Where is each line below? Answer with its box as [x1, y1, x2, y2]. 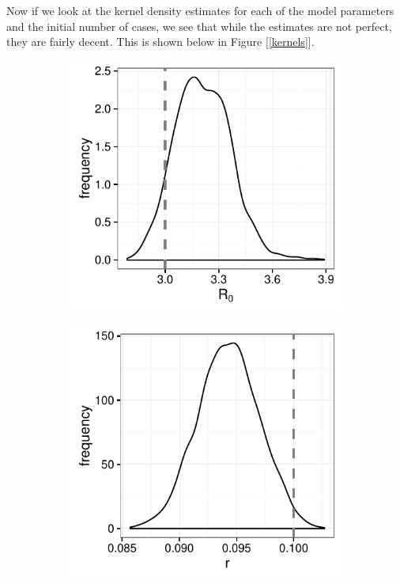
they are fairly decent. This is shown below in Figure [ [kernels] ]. [6, 33, 315, 50]
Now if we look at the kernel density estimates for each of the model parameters [6, 2, 394, 18]
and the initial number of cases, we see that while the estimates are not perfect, [6, 17, 392, 34]
